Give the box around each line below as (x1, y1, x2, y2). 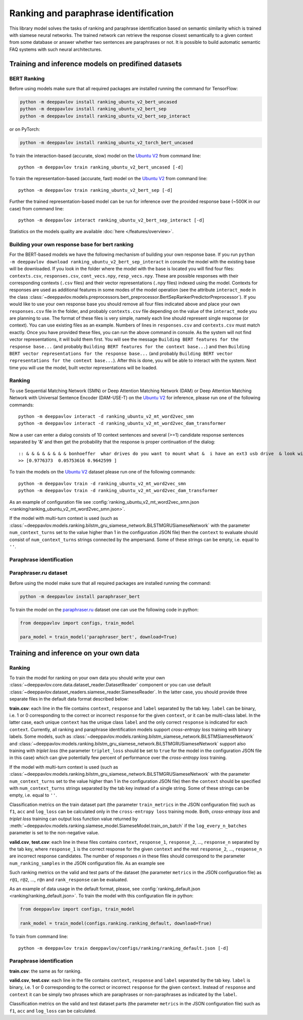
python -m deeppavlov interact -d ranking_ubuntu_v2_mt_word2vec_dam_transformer (18, 420, 226, 426)
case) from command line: (9, 205, 64, 211)
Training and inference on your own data (9, 649, 140, 657)
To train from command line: (9, 934, 68, 940)
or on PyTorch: (9, 126, 40, 132)
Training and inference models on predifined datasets (9, 60, 182, 68)
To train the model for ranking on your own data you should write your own (9, 675, 165, 681)
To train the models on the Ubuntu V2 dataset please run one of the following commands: (9, 469, 196, 475)
